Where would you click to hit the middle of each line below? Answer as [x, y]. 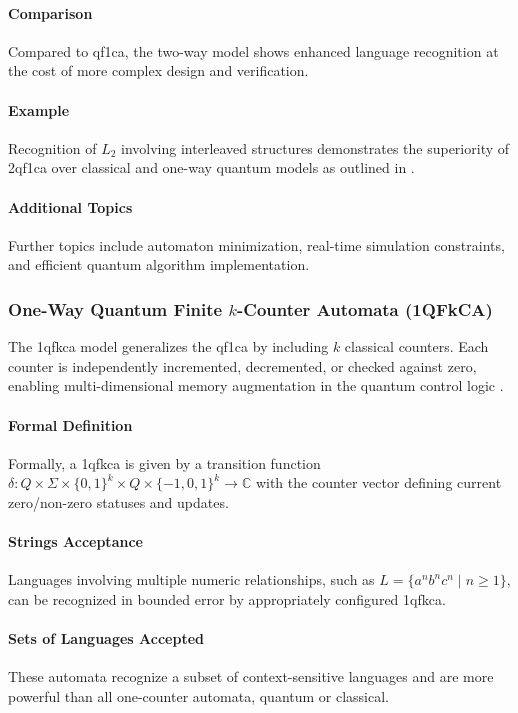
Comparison [50, 12]
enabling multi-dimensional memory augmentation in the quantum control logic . [256, 385]
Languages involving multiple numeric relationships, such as [191, 579]
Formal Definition [70, 424]
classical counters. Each [416, 346]
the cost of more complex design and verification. [158, 70]
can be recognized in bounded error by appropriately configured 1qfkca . [227, 598]
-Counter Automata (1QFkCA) [365, 308]
